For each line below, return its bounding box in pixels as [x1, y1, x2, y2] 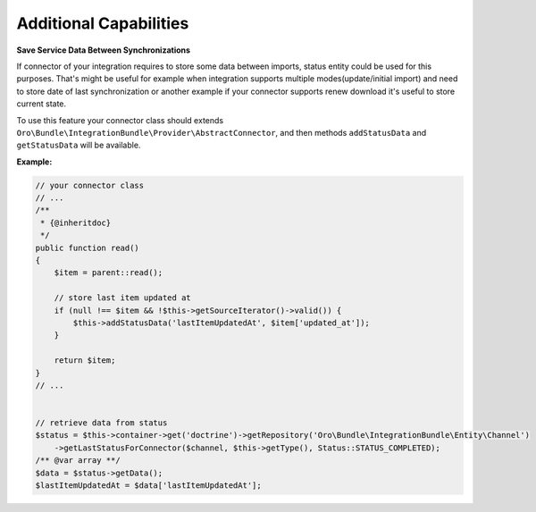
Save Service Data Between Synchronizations [16, 45, 191, 55]
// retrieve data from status [35, 418, 168, 428]
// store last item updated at [54, 293, 191, 303]
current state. [16, 98, 67, 109]
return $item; [54, 356, 116, 365]
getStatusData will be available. [16, 139, 141, 151]
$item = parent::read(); [54, 268, 163, 278]
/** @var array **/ [35, 456, 121, 466]
